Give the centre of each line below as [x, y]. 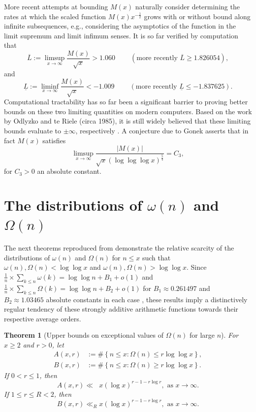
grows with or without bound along [197, 16]
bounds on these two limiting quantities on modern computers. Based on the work [128, 111]
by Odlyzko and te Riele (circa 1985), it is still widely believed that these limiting [127, 121]
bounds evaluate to [32, 130]
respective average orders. [43, 318]
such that [156, 257]
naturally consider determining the [187, 6]
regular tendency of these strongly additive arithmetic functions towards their [121, 309]
